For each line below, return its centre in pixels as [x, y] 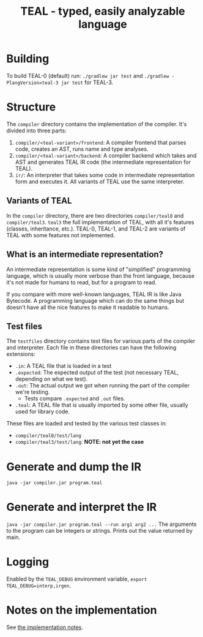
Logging [28, 562]
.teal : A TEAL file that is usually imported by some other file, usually [102, 405]
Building [28, 59]
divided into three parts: [36, 131]
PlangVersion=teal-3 [33, 83]
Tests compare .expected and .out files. [75, 399]
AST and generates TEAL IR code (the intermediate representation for [103, 162]
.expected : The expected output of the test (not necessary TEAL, [97, 373]
